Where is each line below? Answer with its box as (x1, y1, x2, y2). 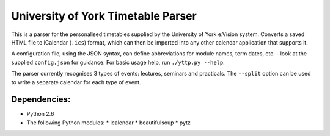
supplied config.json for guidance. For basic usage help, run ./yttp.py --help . (11, 59, 226, 66)
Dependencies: (11, 95, 71, 105)
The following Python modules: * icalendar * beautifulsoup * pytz (26, 119, 191, 126)
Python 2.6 (26, 110, 54, 118)
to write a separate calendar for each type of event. (11, 78, 141, 85)
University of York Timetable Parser (11, 9, 197, 23)
